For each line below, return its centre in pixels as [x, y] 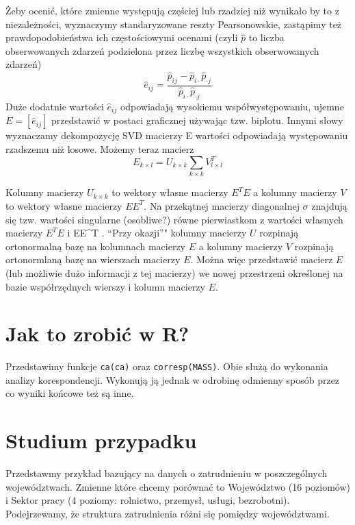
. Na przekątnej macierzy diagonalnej [222, 205]
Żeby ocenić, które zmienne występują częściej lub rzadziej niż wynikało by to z [172, 10]
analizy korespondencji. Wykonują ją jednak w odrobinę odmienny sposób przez [173, 379]
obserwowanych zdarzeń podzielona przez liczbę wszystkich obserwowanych [162, 50]
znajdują [329, 205]
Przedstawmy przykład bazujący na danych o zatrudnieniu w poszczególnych [167, 473]
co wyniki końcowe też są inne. [70, 393]
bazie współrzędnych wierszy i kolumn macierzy [105, 286]
